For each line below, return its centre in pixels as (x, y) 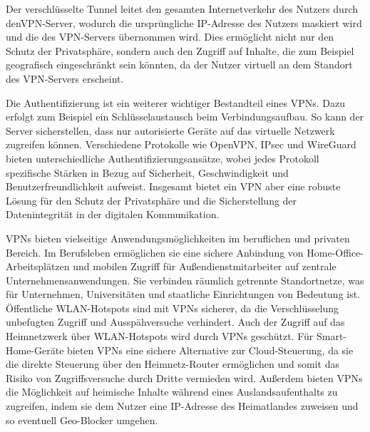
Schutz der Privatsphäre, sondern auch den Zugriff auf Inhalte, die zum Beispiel (180, 50)
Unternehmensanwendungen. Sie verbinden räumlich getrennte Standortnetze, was (185, 280)
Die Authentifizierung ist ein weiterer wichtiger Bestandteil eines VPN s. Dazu (176, 102)
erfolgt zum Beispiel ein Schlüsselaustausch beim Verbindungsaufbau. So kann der (185, 117)
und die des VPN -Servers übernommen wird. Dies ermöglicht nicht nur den (170, 37)
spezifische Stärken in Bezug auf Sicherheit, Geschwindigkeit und (147, 172)
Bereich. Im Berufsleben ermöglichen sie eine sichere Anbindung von (155, 252)
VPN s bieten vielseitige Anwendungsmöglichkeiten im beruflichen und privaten (178, 238)
